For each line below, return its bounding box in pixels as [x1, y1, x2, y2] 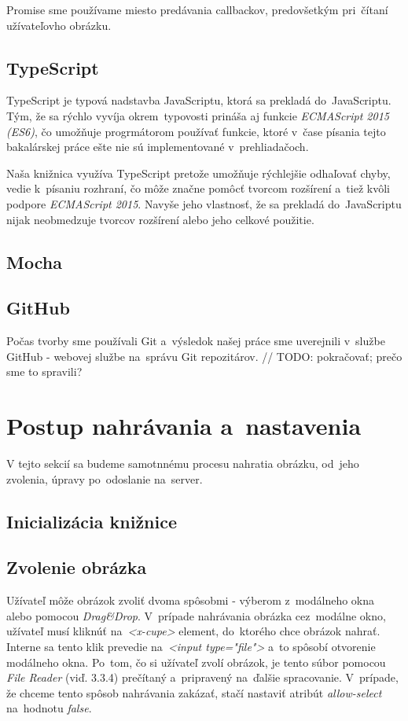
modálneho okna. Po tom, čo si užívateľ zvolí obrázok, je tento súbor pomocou [6, 653, 386, 670]
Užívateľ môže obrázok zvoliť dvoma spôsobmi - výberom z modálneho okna [6, 592, 375, 609]
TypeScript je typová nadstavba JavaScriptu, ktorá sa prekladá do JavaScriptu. [6, 92, 391, 109]
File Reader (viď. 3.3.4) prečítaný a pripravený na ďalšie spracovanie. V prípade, [6, 669, 399, 686]
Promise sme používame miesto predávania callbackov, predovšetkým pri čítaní [6, 2, 388, 17]
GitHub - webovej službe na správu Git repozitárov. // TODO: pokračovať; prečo [6, 348, 402, 364]
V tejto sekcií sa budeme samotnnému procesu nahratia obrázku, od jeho [6, 455, 359, 472]
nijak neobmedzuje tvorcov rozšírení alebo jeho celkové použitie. [6, 211, 314, 227]
